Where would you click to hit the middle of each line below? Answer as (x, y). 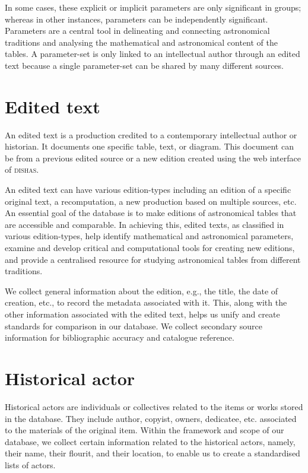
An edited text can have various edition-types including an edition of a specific (148, 190)
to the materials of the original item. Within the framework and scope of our (145, 430)
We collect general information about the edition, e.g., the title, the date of (142, 291)
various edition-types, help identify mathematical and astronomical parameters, (149, 236)
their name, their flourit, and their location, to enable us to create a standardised (153, 453)
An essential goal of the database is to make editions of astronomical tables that (151, 213)
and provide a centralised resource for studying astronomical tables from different (153, 259)
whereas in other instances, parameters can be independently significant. (136, 19)
